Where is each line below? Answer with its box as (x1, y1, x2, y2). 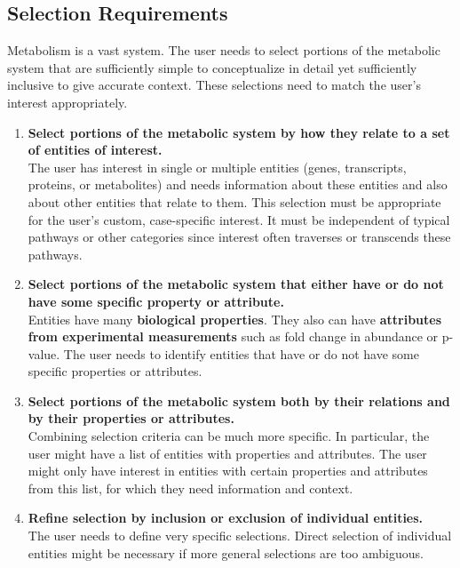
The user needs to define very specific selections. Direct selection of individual (28, 526, 452, 545)
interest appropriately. (7, 92, 128, 111)
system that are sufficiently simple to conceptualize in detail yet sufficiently (7, 58, 417, 76)
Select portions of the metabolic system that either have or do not (28, 275, 444, 293)
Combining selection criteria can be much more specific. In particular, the (28, 427, 430, 445)
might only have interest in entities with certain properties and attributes (28, 461, 428, 480)
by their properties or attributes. (28, 409, 234, 428)
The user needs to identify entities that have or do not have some (63, 344, 419, 363)
